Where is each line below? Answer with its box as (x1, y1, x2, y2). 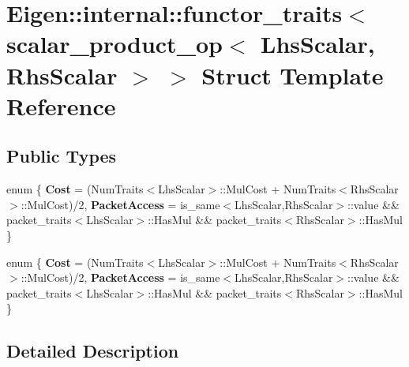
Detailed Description (6, 339, 179, 363)
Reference (6, 89, 116, 122)
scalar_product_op (6, 28, 223, 60)
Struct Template (201, 58, 384, 91)
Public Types (6, 144, 117, 168)
